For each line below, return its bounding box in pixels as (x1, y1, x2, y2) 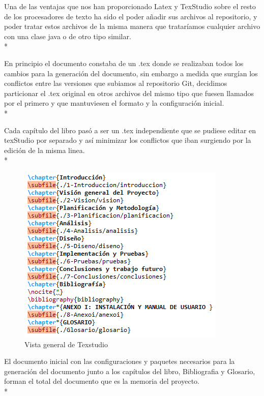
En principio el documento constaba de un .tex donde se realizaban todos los (4, 57, 244, 68)
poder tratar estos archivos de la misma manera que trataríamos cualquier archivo (4, 21, 260, 32)
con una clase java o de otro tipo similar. (4, 31, 131, 41)
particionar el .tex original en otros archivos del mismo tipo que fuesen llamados (4, 87, 254, 98)
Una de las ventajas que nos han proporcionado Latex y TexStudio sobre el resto (4, 1, 256, 11)
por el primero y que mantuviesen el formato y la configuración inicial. (4, 98, 224, 108)
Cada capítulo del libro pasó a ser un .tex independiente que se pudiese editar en (4, 125, 256, 135)
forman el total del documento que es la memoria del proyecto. (4, 376, 199, 386)
